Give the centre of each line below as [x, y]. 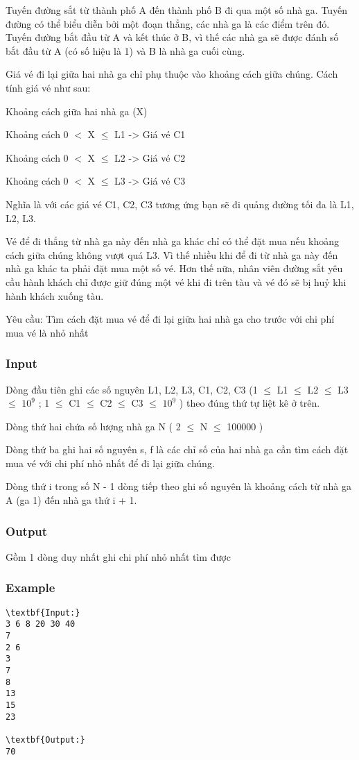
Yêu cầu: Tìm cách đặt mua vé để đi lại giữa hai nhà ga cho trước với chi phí [170, 319]
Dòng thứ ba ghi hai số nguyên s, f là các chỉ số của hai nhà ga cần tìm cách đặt [177, 449]
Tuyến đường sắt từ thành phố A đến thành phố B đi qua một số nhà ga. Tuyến [177, 10]
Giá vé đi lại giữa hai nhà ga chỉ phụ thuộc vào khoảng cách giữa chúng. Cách [172, 74]
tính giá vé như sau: [48, 87]
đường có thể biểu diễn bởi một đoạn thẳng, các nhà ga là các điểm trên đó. [168, 23]
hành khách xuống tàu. [55, 295]
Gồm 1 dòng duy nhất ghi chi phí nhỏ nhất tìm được [118, 556]
